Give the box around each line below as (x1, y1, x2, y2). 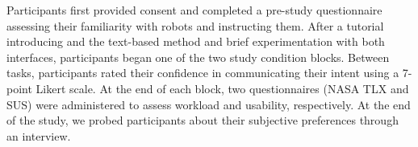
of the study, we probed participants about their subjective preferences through (6, 112, 399, 129)
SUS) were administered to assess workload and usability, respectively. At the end (6, 96, 411, 112)
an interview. (6, 127, 71, 144)
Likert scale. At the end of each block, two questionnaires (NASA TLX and (36, 80, 409, 96)
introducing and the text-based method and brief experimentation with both (6, 33, 385, 50)
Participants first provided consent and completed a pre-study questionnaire (6, 2, 382, 18)
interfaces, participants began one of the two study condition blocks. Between (6, 48, 390, 65)
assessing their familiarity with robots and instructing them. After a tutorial (6, 17, 384, 34)
